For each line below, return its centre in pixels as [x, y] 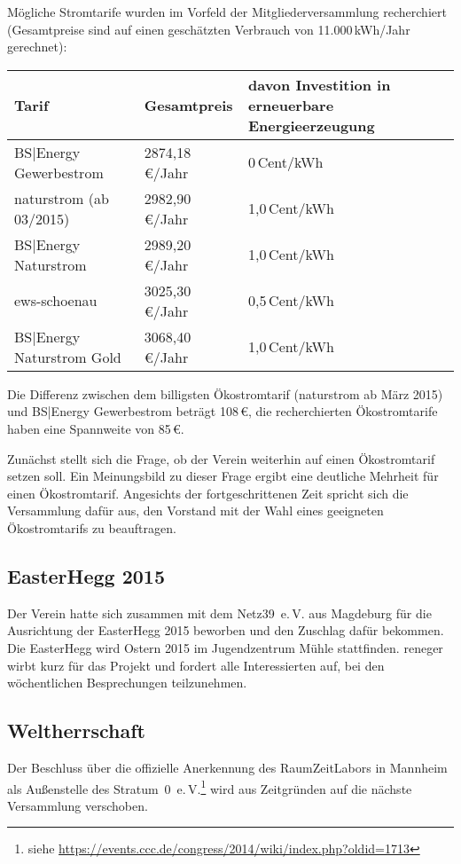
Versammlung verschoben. [78, 805]
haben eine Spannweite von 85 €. [96, 428]
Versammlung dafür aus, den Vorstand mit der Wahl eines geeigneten [195, 511]
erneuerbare [291, 105]
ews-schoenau [56, 301]
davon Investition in [319, 84]
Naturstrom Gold [68, 357]
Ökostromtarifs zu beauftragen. [92, 527]
